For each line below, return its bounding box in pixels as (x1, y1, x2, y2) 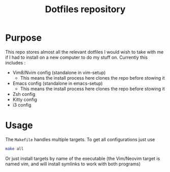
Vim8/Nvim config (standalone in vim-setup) (12, 70, 106, 76)
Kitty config (12, 96, 37, 102)
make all (5, 146, 24, 151)
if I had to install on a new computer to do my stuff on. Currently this (5, 54, 148, 60)
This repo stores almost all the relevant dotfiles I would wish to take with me (5, 49, 164, 55)
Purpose (5, 32, 42, 44)
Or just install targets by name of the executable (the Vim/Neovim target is (5, 155, 160, 161)
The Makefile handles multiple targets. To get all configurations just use (5, 136, 155, 143)
